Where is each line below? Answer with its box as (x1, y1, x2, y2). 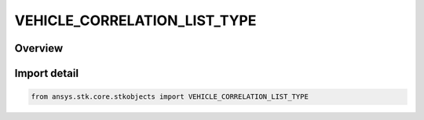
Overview (14, 42, 64, 55)
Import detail (14, 67, 79, 80)
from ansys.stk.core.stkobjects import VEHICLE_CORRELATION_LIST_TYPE (31, 93, 309, 101)
